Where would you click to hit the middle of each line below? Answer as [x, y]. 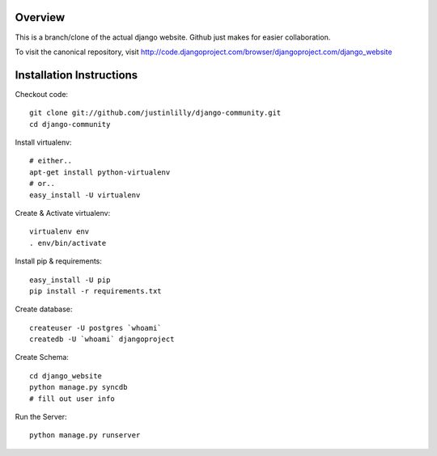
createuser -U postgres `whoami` [95, 328]
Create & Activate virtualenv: [63, 213]
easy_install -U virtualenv [85, 195]
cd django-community [70, 124]
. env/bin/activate [68, 243]
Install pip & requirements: [59, 261]
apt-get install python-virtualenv [100, 172]
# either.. [51, 161]
